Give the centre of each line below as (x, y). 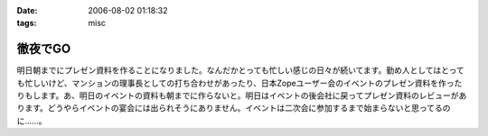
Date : (27, 10)
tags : (27, 23)
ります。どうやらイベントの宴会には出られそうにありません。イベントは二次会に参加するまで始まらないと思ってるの (234, 108)
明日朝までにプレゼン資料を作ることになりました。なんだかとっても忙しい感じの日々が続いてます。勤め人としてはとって (240, 70)
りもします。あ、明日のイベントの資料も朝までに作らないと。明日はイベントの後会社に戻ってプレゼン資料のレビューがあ (242, 95)
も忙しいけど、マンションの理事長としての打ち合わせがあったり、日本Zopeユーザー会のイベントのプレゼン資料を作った (239, 83)
